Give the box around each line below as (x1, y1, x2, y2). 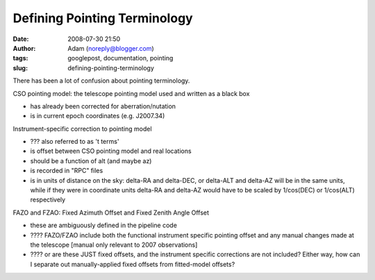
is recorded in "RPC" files (30, 167, 103, 175)
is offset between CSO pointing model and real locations (30, 147, 192, 156)
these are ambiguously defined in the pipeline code (30, 221, 177, 229)
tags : (12, 54, 28, 63)
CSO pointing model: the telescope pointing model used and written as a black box (12, 89, 250, 97)
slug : (12, 63, 28, 72)
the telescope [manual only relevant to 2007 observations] (30, 240, 198, 249)
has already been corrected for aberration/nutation (30, 101, 176, 110)
